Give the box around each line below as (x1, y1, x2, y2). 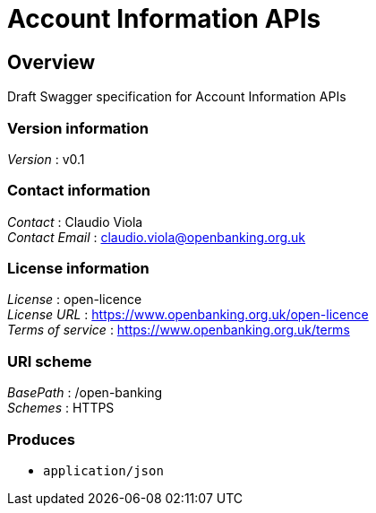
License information (7, 259, 150, 278)
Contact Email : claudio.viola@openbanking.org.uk (7, 229, 306, 245)
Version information (7, 118, 149, 137)
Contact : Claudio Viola (7, 213, 143, 230)
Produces (7, 430, 75, 448)
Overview (7, 50, 96, 74)
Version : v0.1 (7, 151, 85, 167)
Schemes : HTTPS (7, 400, 115, 416)
